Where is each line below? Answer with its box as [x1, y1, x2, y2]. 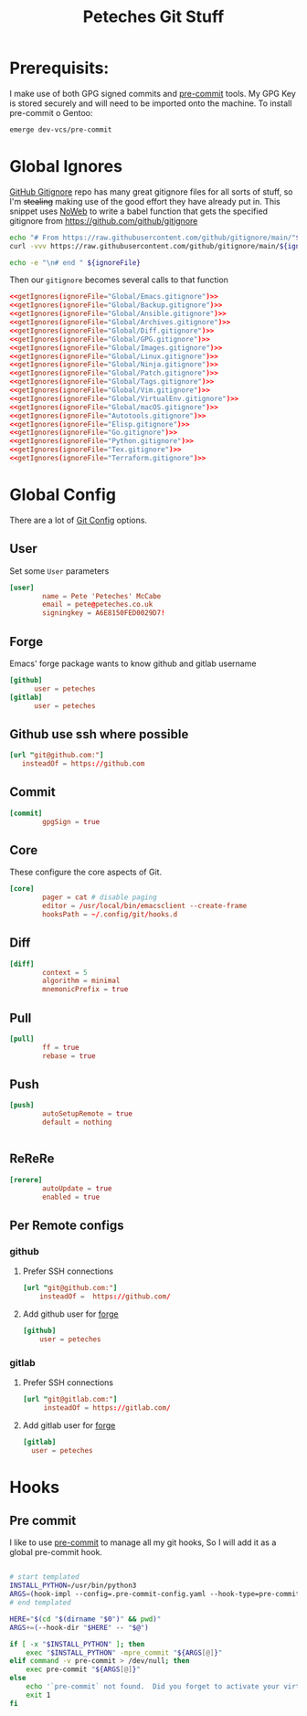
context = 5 [42, 968, 89, 977]
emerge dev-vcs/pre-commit [9, 125, 112, 134]
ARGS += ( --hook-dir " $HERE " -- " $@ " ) [9, 1623, 149, 1632]
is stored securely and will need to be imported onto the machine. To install [9, 98, 292, 109]
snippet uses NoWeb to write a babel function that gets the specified [9, 206, 268, 217]
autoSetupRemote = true [42, 1109, 132, 1118]
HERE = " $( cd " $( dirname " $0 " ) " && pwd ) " [9, 1615, 162, 1624]
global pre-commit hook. [9, 1547, 103, 1558]
